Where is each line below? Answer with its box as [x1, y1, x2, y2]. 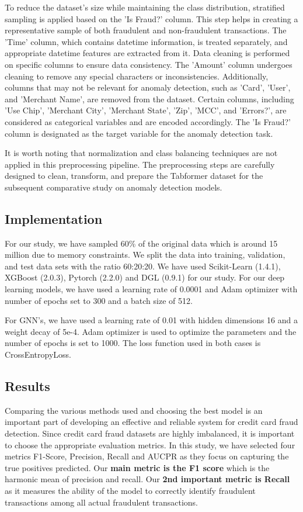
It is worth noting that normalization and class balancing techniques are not [5, 147, 278, 159]
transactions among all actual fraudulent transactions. [5, 496, 198, 508]
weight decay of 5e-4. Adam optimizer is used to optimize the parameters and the [5, 325, 297, 337]
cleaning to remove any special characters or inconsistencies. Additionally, [5, 70, 269, 82]
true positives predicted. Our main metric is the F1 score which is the [5, 461, 270, 473]
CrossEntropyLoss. [5, 348, 71, 361]
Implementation [5, 209, 103, 227]
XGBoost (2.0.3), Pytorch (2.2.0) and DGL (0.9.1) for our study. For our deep [5, 271, 285, 283]
